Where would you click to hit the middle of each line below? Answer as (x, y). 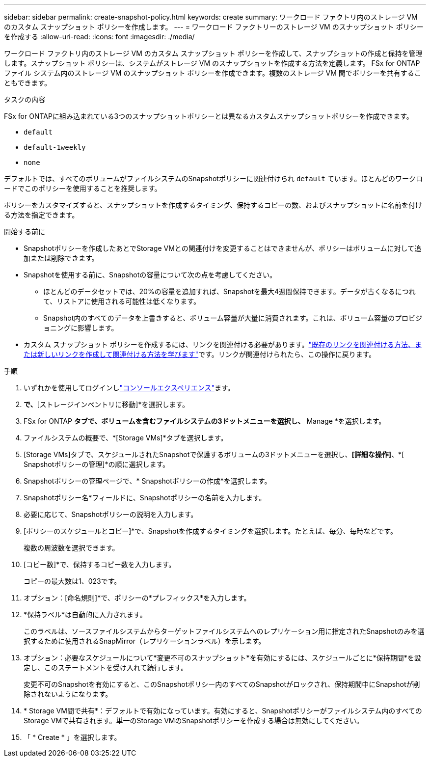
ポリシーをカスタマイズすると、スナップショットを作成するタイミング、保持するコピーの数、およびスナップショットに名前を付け (213, 205)
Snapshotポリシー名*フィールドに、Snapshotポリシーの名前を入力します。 (145, 498)
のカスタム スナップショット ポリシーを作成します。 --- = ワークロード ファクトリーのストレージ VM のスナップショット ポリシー (214, 27)
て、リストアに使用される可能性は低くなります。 (122, 301)
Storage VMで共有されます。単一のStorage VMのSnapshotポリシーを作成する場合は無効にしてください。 (193, 720)
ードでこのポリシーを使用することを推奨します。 (83, 188)
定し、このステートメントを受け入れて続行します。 (106, 667)
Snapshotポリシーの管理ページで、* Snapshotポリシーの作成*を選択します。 (148, 481)
